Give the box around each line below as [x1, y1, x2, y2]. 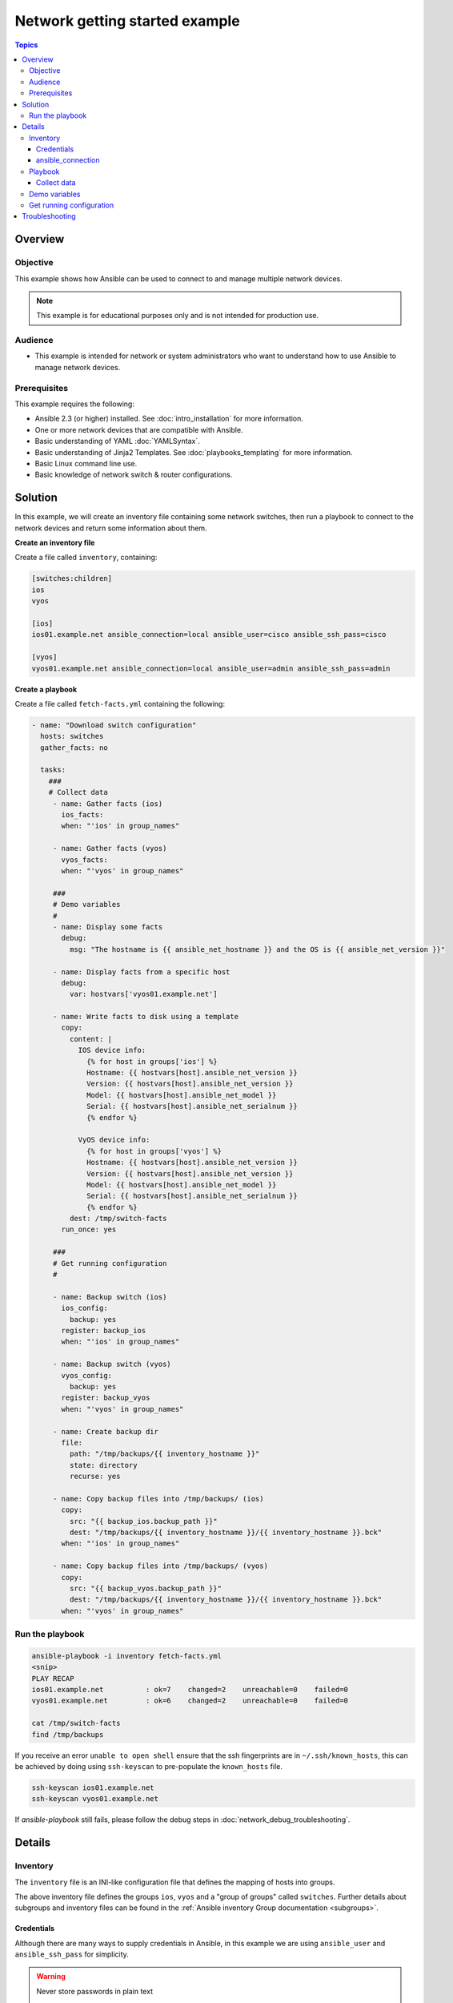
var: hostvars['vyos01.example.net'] [69, 989, 218, 999]
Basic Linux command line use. [34, 458, 138, 468]
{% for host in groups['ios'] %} [86, 1057, 218, 1066]
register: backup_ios [61, 1326, 146, 1335]
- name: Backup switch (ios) [52, 1292, 167, 1301]
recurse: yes [69, 1472, 121, 1481]
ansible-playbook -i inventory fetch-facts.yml [31, 1651, 222, 1660]
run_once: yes [61, 1225, 117, 1234]
